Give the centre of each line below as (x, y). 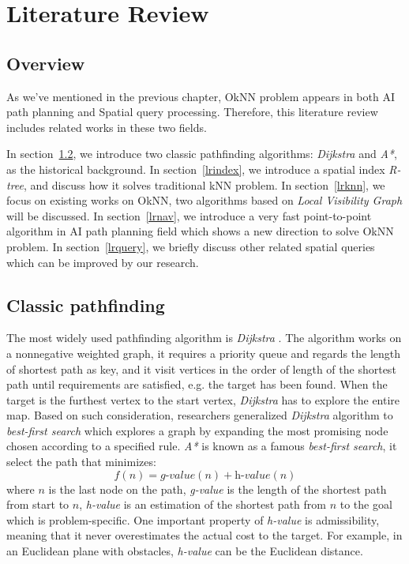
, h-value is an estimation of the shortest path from (203, 504)
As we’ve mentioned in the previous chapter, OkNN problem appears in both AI (201, 96)
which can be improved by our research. (103, 262)
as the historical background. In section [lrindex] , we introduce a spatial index (196, 169)
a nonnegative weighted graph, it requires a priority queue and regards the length (204, 353)
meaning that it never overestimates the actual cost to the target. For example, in (204, 535)
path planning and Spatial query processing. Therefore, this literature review (192, 112)
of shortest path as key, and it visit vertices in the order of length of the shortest (201, 368)
